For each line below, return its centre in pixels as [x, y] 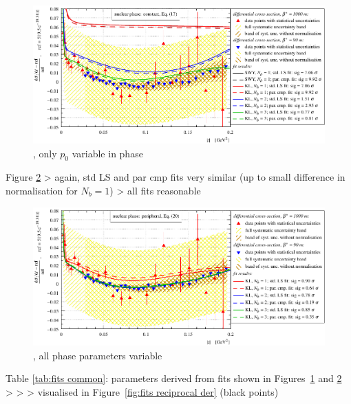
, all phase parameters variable [98, 355]
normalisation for [42, 190]
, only [45, 153]
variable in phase [107, 153]
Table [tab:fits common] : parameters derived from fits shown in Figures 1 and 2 [174, 378]
